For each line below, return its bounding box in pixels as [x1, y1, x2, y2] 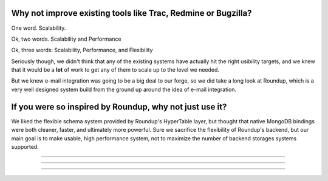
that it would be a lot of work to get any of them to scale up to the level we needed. [11, 66, 220, 73]
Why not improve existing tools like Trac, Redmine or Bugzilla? [11, 8, 252, 18]
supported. [11, 143, 39, 150]
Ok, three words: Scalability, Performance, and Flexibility [11, 46, 153, 54]
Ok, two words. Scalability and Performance [11, 35, 121, 43]
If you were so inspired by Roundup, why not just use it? [11, 101, 227, 112]
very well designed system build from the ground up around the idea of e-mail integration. [11, 86, 237, 93]
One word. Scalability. [11, 24, 66, 32]
